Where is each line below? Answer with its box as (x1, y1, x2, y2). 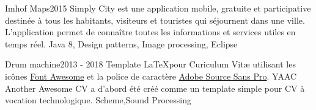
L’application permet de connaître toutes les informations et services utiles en (5, 26, 296, 38)
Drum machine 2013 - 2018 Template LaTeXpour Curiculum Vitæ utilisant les (5, 58, 296, 70)
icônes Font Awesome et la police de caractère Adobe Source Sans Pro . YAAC (5, 69, 297, 82)
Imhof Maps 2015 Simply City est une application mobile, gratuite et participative (5, 2, 311, 14)
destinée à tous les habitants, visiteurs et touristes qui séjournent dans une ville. (5, 13, 305, 26)
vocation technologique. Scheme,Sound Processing (5, 94, 191, 106)
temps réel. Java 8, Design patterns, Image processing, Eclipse (5, 37, 238, 50)
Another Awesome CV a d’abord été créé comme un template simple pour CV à (5, 81, 305, 94)
